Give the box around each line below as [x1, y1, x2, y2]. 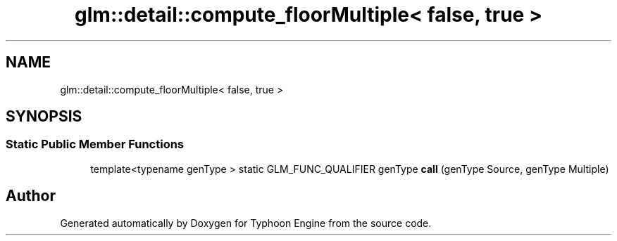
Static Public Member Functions [6, 137, 185, 152]
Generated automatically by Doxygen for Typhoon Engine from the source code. [60, 216, 432, 229]
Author [6, 187, 56, 205]
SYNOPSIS [6, 108, 82, 126]
